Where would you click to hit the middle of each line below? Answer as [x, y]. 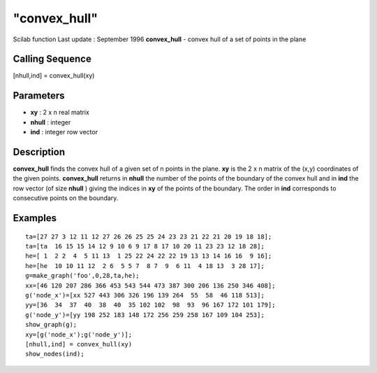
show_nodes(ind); [55, 354]
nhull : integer [51, 122]
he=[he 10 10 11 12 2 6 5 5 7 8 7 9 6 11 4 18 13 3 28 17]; [145, 266]
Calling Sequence [52, 59]
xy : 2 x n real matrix [60, 113]
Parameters [39, 96]
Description [39, 152]
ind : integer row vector [64, 132]
